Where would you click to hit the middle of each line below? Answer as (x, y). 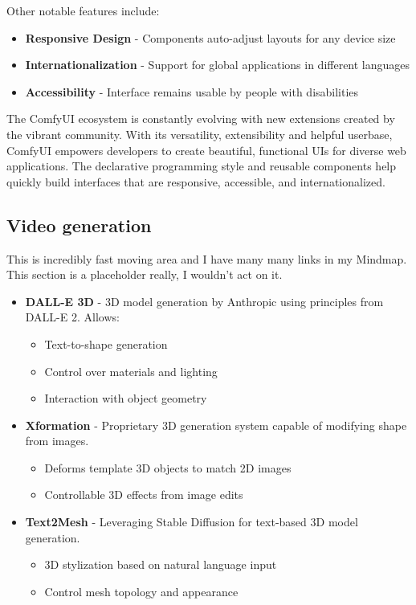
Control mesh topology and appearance (141, 591)
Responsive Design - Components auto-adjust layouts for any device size (210, 37)
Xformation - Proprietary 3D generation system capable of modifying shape (216, 425)
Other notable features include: (83, 10)
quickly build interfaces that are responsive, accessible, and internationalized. (196, 181)
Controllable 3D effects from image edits (144, 495)
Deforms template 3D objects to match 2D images (168, 467)
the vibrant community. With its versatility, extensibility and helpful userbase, (200, 134)
